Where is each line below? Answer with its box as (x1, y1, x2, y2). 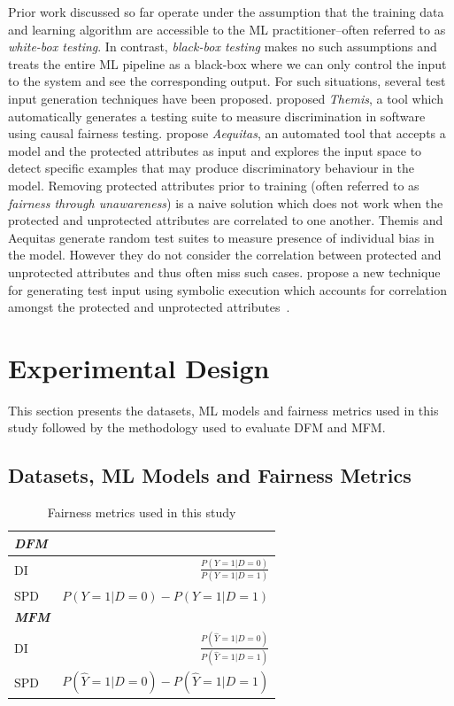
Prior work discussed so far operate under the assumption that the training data (8, 3, 444, 20)
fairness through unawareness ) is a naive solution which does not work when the (8, 193, 443, 212)
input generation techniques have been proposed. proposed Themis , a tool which (8, 89, 443, 107)
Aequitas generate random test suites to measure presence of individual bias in (8, 228, 435, 246)
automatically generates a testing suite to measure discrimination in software (8, 106, 426, 125)
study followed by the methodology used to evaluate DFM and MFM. (8, 418, 386, 437)
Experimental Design (8, 349, 270, 385)
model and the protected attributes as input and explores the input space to (8, 141, 422, 159)
